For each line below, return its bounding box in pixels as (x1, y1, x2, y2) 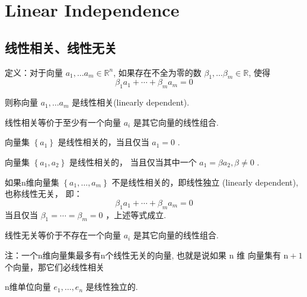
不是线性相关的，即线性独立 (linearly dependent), (111, 175, 299, 188)
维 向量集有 (236, 248, 281, 261)
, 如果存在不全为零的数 (113, 66, 202, 78)
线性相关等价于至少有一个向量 (5, 116, 121, 128)
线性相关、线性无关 (5, 38, 117, 56)
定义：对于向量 (5, 66, 63, 78)
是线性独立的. (85, 280, 138, 293)
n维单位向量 (5, 280, 51, 293)
